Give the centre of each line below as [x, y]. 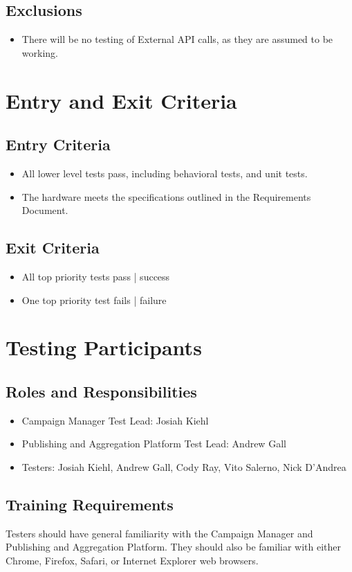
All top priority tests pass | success [96, 276]
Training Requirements [90, 504]
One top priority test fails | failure [94, 300]
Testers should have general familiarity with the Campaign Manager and [159, 533]
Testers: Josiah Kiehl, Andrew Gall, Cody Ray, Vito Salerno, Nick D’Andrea [184, 466]
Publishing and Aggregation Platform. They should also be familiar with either [174, 547]
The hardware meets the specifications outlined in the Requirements [166, 196]
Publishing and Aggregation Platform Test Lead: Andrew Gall [154, 444]
